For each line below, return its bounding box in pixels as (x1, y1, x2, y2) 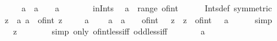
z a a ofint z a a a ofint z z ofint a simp (4, 13, 272, 26)
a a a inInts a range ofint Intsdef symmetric (21, 2, 272, 14)
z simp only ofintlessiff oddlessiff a (13, 25, 205, 37)
